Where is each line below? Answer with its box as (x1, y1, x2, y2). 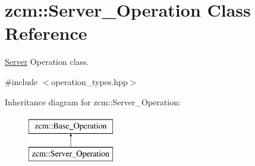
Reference (5, 21, 87, 45)
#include (5, 75, 38, 87)
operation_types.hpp (51, 75, 128, 87)
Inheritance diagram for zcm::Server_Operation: (5, 95, 181, 108)
